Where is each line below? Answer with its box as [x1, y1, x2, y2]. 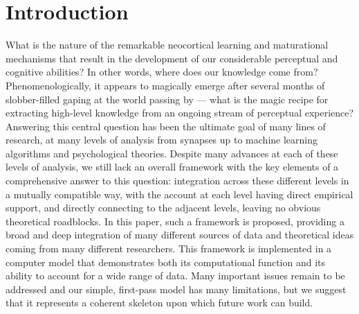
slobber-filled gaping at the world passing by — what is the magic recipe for [6, 91, 329, 106]
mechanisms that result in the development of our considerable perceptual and [6, 51, 338, 65]
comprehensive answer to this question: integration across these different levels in [6, 173, 349, 188]
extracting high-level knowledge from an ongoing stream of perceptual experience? [6, 105, 354, 120]
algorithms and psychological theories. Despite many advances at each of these [6, 146, 338, 160]
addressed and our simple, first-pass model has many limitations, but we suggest [6, 281, 347, 296]
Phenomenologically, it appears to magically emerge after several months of [6, 78, 325, 92]
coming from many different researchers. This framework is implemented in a [6, 241, 332, 256]
